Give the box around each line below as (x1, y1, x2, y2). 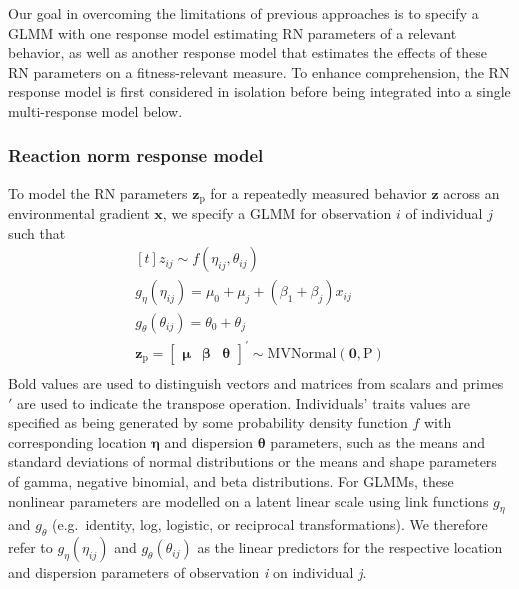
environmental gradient (8, 203, 150, 224)
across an (443, 182, 500, 203)
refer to (8, 537, 53, 558)
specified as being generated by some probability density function (8, 412, 408, 433)
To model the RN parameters (8, 182, 188, 203)
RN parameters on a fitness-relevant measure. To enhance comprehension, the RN (8, 61, 510, 82)
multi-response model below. (8, 100, 183, 121)
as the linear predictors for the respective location (197, 537, 503, 558)
